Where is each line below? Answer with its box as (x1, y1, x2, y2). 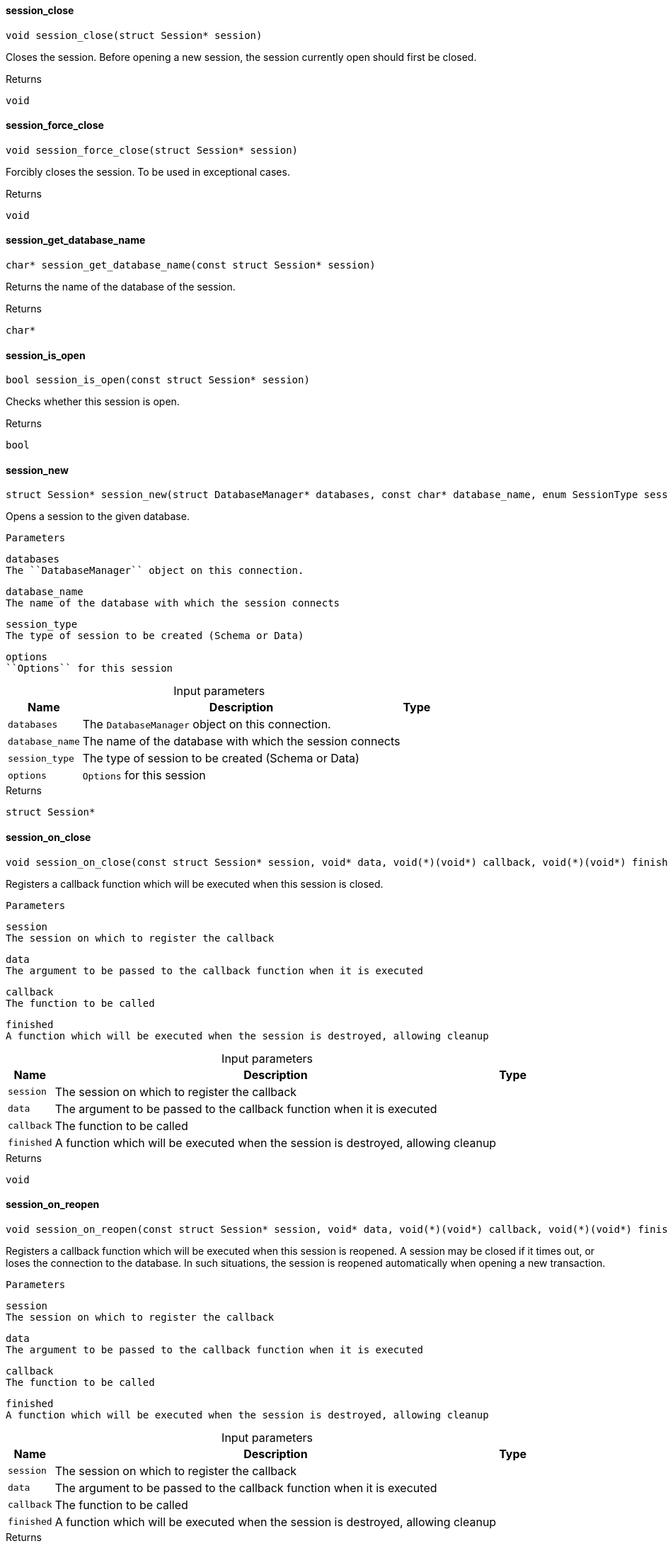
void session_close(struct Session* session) (6, 29, 263, 41)
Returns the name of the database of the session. (6, 281, 236, 293)
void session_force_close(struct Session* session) (6, 144, 299, 156)
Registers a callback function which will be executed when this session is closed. (6, 877, 384, 890)
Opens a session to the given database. (6, 510, 190, 523)
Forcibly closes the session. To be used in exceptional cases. (6, 165, 290, 178)
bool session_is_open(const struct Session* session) (6, 374, 310, 386)
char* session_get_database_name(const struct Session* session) (6, 259, 376, 271)
